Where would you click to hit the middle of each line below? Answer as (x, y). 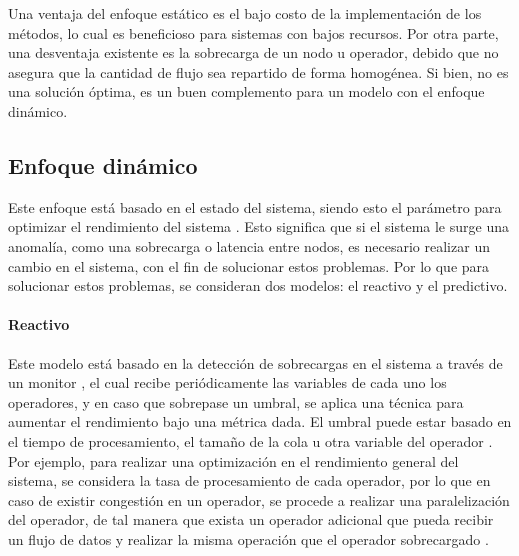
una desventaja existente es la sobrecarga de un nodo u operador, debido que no (253, 52)
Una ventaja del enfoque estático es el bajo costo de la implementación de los (245, 13)
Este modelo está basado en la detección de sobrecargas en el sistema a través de (255, 362)
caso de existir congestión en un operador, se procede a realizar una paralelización (259, 499)
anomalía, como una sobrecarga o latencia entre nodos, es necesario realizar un (249, 245)
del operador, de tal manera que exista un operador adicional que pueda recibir (251, 519)
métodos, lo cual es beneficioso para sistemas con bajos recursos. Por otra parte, (253, 32)
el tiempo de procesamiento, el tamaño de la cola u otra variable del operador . (250, 440)
